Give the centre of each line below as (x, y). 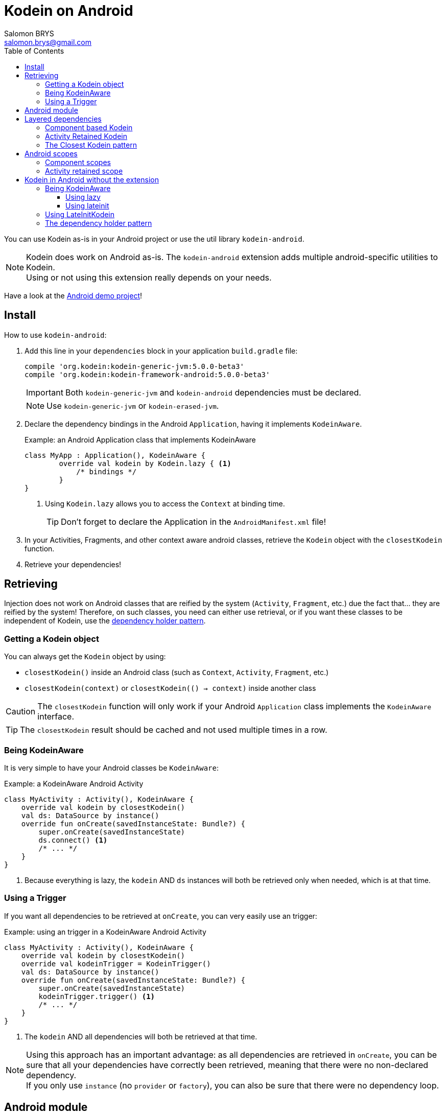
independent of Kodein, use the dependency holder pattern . (105, 621)
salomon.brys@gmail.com (48, 42)
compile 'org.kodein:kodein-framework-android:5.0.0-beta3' (147, 374)
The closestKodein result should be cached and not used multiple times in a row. (174, 730)
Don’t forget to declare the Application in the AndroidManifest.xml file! (193, 521)
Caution (21, 712)
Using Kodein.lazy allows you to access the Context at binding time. (165, 503)
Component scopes (78, 162)
